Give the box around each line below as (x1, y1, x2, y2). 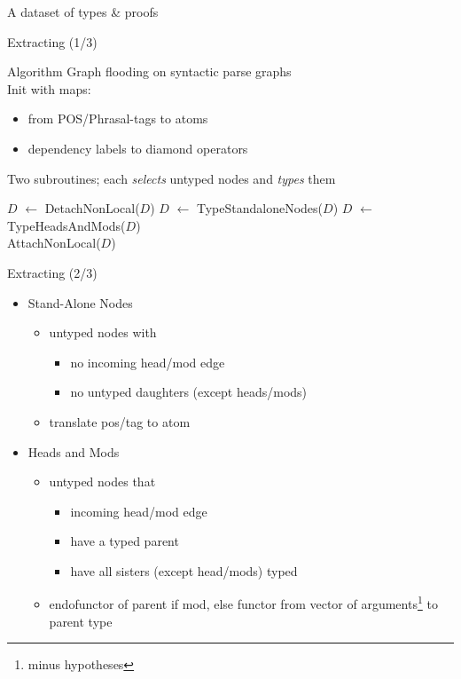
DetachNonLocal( (44, 199, 140, 217)
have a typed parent (70, 532, 179, 550)
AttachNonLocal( (7, 233, 101, 252)
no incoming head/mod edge (70, 352, 225, 371)
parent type (49, 612, 113, 630)
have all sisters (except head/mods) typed (70, 561, 298, 580)
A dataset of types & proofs (7, 3, 159, 20)
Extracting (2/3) (7, 263, 98, 281)
